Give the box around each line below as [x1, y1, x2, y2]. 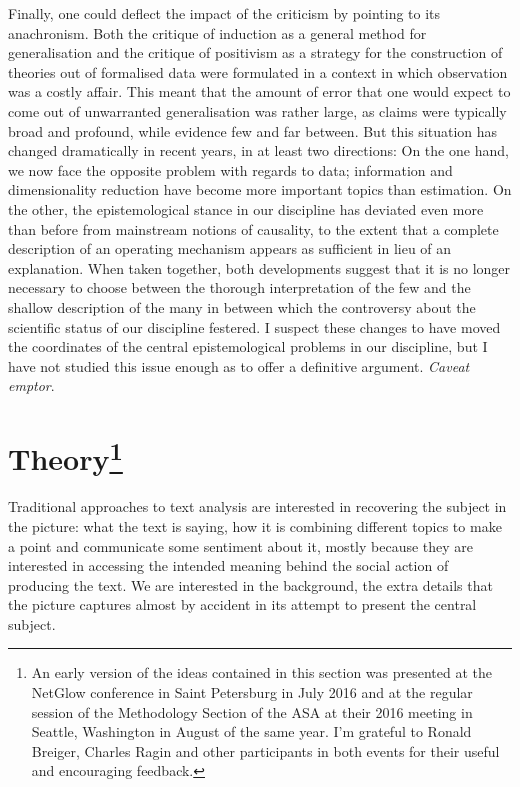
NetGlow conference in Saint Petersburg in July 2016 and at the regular [31, 682, 473, 703]
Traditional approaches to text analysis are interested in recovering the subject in [8, 496, 507, 517]
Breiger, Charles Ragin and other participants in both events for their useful [31, 740, 500, 761]
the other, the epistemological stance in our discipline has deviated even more [8, 198, 484, 219]
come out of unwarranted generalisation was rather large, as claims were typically [8, 100, 507, 121]
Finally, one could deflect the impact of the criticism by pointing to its [8, 3, 441, 23]
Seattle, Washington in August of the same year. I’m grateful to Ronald [31, 721, 472, 742]
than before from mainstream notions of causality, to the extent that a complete [8, 218, 499, 239]
